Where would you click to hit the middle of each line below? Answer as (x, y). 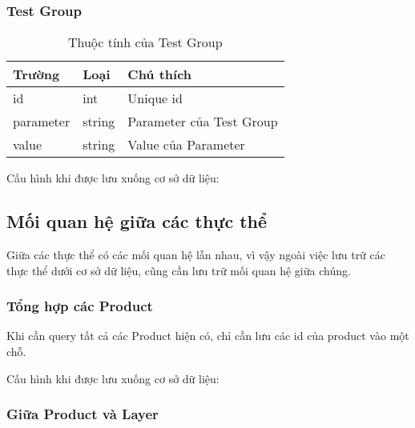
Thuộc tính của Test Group (145, 42)
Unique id (155, 98)
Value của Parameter (186, 145)
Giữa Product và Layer (83, 414)
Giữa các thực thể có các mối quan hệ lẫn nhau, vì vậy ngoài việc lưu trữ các (196, 255)
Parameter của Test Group (203, 122)
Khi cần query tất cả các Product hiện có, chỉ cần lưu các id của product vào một (208, 336)
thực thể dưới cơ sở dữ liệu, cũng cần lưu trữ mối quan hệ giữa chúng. (179, 270)
